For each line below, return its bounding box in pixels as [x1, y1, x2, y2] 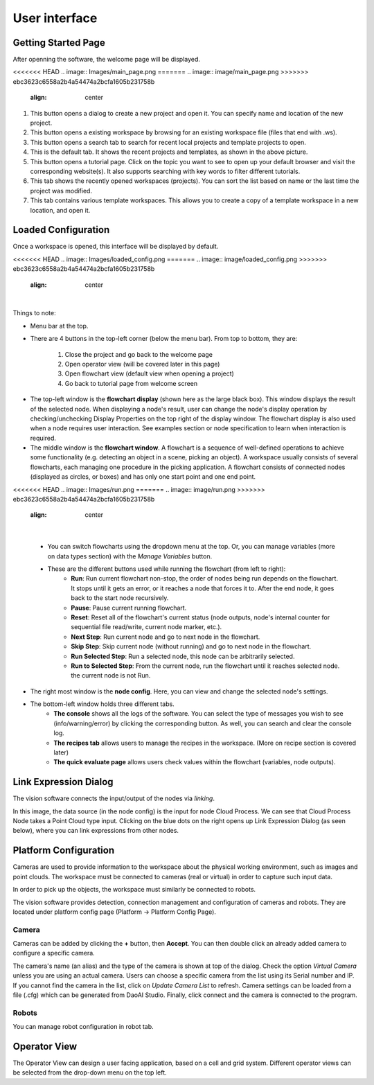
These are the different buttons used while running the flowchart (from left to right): [47, 565, 286, 573]
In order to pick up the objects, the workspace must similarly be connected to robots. [12, 885, 256, 894]
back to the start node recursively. [71, 594, 169, 602]
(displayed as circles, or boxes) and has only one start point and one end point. [30, 473, 256, 481]
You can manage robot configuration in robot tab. [12, 1023, 154, 1031]
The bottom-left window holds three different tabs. [30, 700, 175, 708]
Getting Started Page [12, 37, 105, 48]
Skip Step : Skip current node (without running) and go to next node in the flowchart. [71, 642, 312, 651]
